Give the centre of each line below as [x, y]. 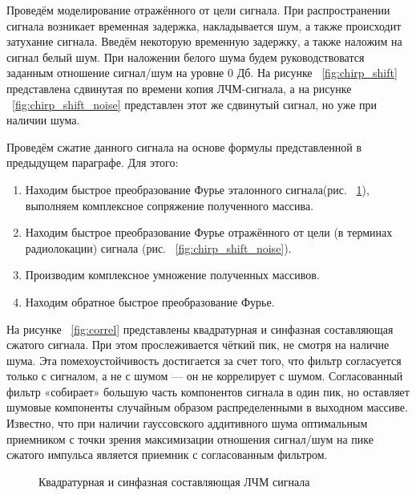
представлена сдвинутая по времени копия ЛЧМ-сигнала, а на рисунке [179, 88]
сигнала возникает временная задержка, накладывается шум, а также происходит [204, 25]
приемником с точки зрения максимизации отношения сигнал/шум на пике [190, 438]
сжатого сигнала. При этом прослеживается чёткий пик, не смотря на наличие [198, 345]
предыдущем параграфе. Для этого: [93, 162]
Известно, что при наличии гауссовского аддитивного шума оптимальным [187, 423]
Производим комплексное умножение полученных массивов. [172, 275]
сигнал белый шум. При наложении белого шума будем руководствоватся [186, 57]
